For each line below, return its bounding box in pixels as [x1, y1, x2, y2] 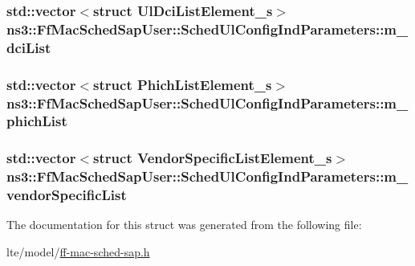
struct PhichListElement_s [93, 74, 272, 94]
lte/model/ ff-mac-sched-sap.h [6, 243, 150, 260]
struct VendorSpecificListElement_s [93, 148, 332, 168]
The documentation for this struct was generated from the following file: [6, 216, 362, 233]
